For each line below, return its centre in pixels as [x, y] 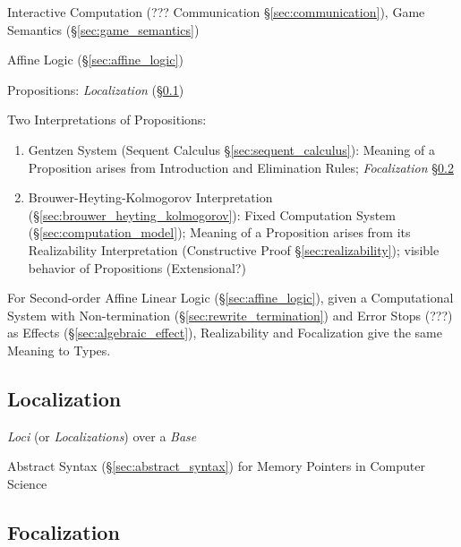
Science [27, 483]
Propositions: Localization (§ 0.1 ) [96, 89]
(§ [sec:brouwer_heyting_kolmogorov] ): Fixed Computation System [212, 214]
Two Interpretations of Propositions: [107, 120]
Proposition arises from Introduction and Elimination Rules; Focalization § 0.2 [241, 167]
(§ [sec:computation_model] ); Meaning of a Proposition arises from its [219, 232]
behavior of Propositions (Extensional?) [137, 267]
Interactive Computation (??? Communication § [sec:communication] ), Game [216, 12]
